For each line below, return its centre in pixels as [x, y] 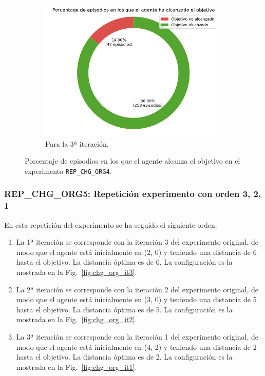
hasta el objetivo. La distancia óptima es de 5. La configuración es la [124, 309]
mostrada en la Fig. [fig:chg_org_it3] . [77, 272]
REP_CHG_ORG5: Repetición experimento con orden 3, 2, [133, 194]
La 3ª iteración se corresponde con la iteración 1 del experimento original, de [137, 336]
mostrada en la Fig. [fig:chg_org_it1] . [77, 367]
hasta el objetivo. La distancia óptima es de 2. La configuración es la [124, 357]
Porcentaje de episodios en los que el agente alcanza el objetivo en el [132, 161]
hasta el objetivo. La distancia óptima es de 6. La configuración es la [124, 262]
